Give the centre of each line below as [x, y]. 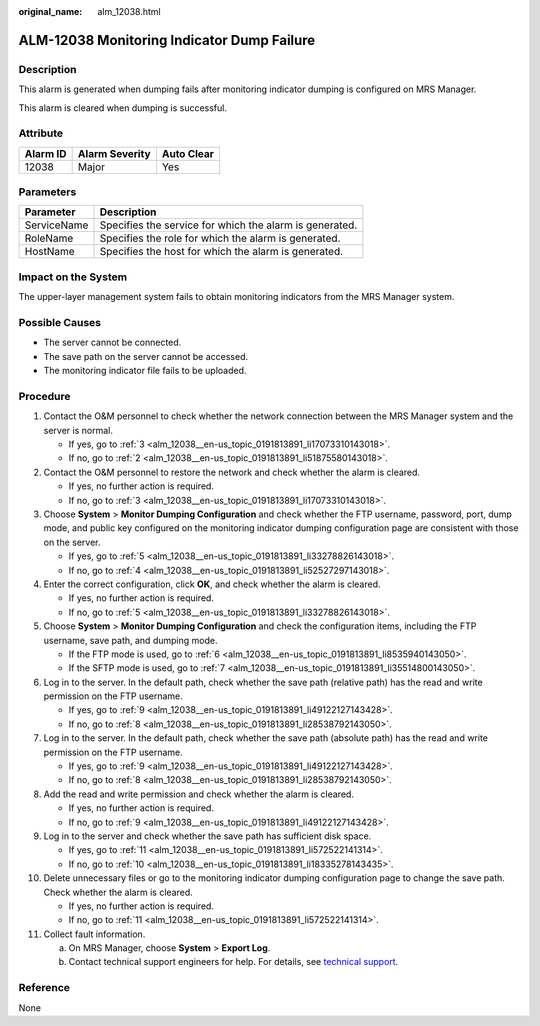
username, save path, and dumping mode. [130, 640]
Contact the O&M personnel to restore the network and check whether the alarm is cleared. [231, 472]
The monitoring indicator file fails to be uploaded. [145, 371]
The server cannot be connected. [112, 342]
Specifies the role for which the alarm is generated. [220, 238]
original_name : [50, 11]
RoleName [49, 238]
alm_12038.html [129, 11]
